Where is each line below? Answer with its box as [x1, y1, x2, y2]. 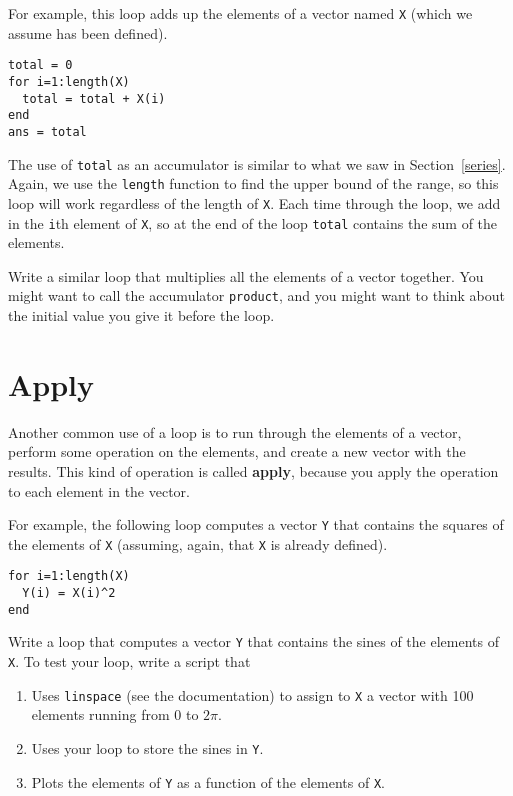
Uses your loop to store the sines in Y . [31, 737, 264, 758]
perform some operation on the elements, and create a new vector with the [8, 441, 466, 462]
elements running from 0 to [31, 704, 199, 725]
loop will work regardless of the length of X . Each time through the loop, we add [8, 192, 501, 213]
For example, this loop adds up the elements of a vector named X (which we [8, 3, 473, 23]
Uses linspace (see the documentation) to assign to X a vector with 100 [31, 684, 474, 705]
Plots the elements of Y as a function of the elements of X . [31, 771, 385, 792]
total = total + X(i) [22, 91, 166, 106]
